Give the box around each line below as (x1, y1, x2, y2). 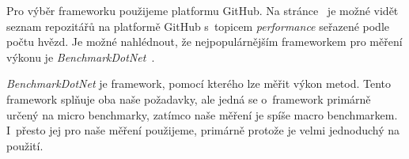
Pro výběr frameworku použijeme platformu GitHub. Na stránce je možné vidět (6, 2, 399, 18)
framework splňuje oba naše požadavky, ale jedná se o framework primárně (6, 90, 371, 107)
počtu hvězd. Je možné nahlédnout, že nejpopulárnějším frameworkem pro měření (6, 33, 403, 50)
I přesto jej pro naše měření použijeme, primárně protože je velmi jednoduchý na (6, 122, 400, 138)
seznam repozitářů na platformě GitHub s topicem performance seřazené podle (6, 17, 389, 34)
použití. (6, 137, 44, 153)
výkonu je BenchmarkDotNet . (6, 48, 155, 65)
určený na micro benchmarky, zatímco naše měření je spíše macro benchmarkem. (6, 106, 398, 123)
